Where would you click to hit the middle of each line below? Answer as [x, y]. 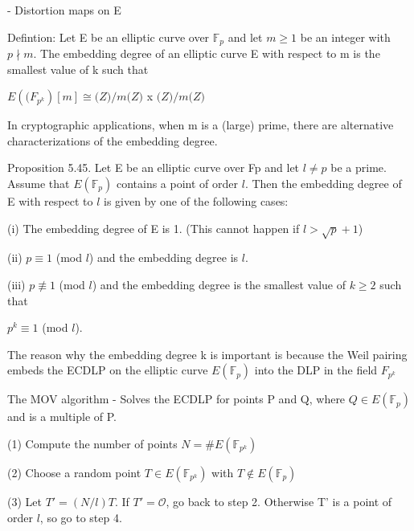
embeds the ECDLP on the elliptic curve [108, 370]
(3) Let [25, 501]
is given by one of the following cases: [196, 201]
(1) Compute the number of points [92, 443]
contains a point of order [177, 184]
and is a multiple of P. [62, 417]
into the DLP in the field [316, 370]
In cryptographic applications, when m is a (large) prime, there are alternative [201, 125]
